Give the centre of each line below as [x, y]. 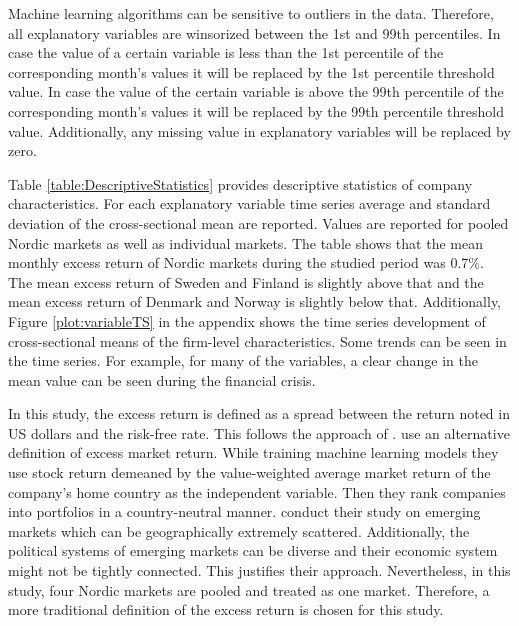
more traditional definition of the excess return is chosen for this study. [226, 609]
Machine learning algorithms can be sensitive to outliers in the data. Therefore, [251, 13]
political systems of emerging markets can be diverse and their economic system [253, 550]
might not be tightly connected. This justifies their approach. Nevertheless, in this [259, 570]
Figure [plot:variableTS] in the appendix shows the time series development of [247, 320]
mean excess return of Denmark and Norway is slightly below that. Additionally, [255, 301]
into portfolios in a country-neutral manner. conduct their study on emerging [244, 511]
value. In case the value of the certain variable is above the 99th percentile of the [256, 91]
